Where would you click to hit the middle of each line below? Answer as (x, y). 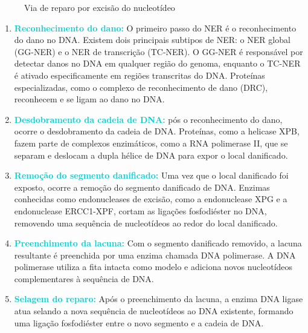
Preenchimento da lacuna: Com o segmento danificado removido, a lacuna (158, 243)
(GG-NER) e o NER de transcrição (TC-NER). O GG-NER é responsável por (159, 51)
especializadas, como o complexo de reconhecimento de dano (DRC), (141, 87)
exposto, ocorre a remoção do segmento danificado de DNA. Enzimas (142, 187)
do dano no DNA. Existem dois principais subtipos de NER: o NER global (152, 40)
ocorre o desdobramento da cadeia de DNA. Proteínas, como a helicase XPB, (157, 131)
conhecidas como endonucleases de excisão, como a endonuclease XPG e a (151, 199)
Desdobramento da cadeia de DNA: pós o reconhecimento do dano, (148, 119)
